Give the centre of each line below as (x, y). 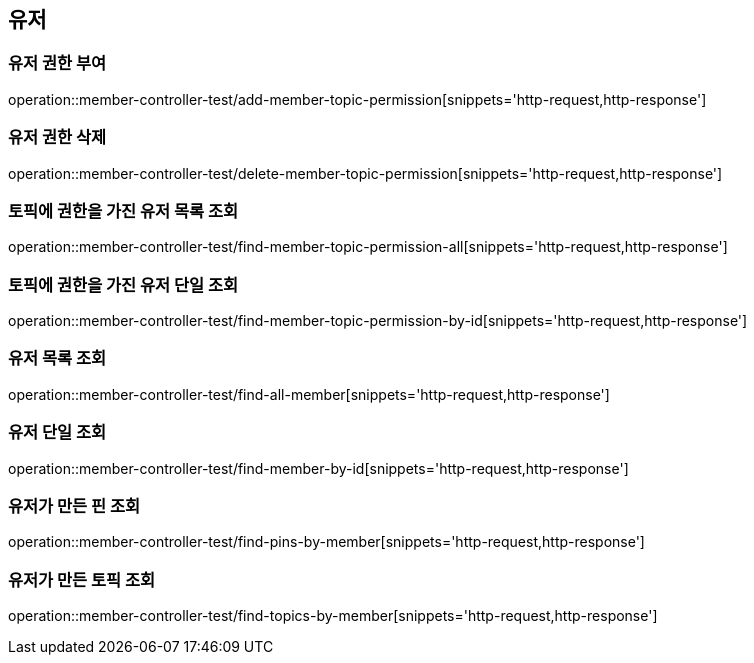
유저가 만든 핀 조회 (74, 505)
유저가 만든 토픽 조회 (82, 579)
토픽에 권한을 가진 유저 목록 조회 (123, 210)
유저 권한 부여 (57, 63)
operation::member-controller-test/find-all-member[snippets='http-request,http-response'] (309, 394)
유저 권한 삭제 (57, 137)
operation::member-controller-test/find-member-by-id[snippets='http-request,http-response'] (318, 468)
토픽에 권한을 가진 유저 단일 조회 (123, 284)
